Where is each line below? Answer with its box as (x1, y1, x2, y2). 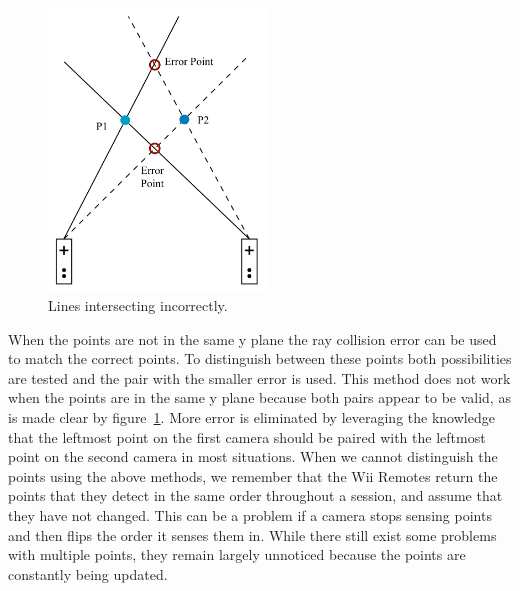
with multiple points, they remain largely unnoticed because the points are (8, 544, 466, 565)
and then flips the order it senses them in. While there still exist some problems (8, 524, 497, 545)
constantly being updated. (8, 563, 168, 584)
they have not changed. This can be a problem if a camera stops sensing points (8, 504, 492, 525)
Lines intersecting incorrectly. (48, 295, 228, 316)
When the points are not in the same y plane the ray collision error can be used (8, 328, 497, 349)
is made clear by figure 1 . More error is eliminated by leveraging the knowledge (8, 407, 495, 428)
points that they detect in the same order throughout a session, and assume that (8, 485, 503, 506)
